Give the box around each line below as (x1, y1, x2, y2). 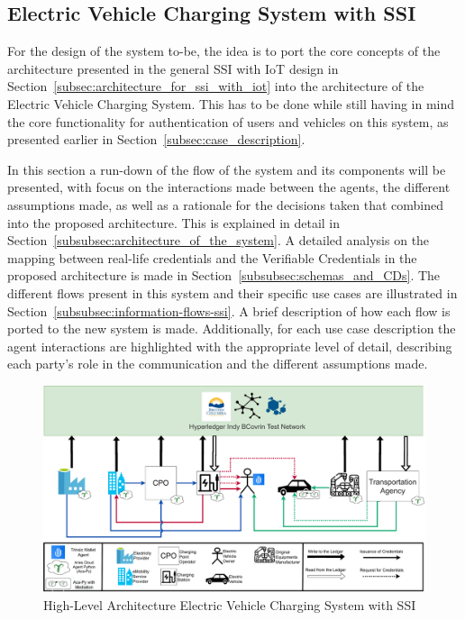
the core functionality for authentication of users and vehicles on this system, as (7, 112, 449, 131)
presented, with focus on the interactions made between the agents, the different (7, 178, 451, 196)
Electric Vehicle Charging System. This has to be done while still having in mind (7, 94, 455, 113)
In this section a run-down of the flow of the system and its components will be (7, 160, 446, 178)
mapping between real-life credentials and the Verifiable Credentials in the (7, 248, 417, 267)
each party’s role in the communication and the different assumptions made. (7, 354, 428, 373)
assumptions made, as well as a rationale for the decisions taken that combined (7, 195, 443, 214)
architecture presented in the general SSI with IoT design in (7, 59, 339, 77)
